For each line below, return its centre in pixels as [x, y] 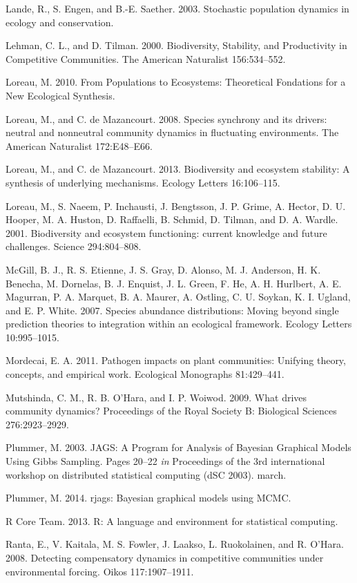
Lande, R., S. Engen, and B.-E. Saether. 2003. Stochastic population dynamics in [177, 8]
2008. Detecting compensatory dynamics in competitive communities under [165, 557]
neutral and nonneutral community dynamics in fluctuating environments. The [172, 132]
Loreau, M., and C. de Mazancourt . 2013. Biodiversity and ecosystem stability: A [178, 169]
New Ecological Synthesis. [60, 95]
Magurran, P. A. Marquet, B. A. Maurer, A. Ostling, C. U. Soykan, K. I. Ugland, [178, 297]
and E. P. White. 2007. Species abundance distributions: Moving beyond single [172, 310]
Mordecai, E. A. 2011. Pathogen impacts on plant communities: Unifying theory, [176, 360]
